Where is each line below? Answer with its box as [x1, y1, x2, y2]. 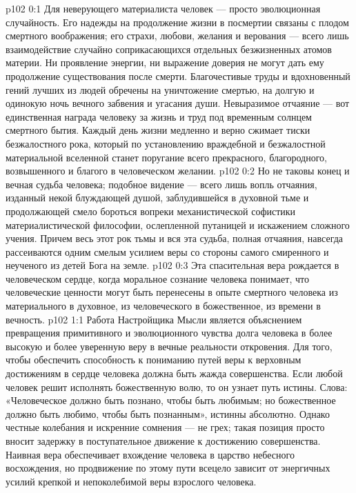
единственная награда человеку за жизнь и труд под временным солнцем [6, 109, 312, 123]
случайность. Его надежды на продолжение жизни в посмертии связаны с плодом [6, 14, 349, 29]
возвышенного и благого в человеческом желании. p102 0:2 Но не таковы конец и [6, 163, 350, 178]
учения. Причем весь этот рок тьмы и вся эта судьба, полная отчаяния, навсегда [6, 231, 344, 245]
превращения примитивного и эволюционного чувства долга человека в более [6, 325, 333, 340]
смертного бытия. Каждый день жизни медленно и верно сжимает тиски [6, 123, 310, 137]
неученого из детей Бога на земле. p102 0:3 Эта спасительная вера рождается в [6, 258, 339, 272]
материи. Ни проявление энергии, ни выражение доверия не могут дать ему [6, 55, 324, 70]
